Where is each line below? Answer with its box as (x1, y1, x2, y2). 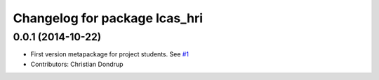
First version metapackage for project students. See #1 (30, 50, 189, 58)
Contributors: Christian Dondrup (30, 60, 124, 68)
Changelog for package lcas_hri (13, 10, 204, 26)
